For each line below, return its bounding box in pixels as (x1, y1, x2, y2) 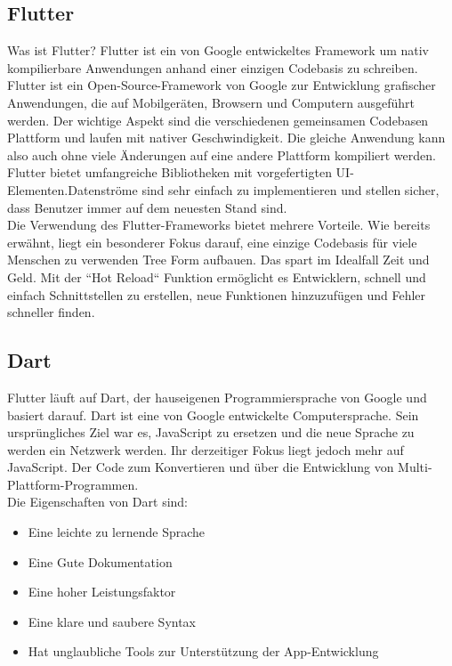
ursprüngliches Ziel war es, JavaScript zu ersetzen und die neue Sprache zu (7, 423, 415, 442)
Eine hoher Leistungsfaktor (28, 582, 176, 601)
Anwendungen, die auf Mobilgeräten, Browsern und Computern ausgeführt (7, 93, 415, 111)
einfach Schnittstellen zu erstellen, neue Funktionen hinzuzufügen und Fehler (7, 285, 426, 304)
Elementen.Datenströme (7, 180, 138, 199)
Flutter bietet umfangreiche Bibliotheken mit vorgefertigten (7, 163, 332, 182)
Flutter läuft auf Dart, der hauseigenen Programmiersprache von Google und (7, 387, 427, 406)
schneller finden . (7, 303, 95, 321)
